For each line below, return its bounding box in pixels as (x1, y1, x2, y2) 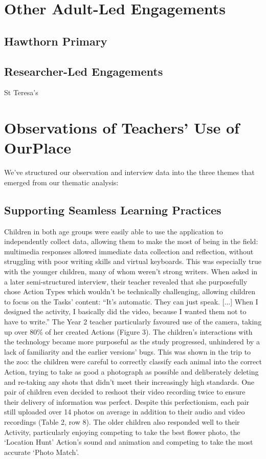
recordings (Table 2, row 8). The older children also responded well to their (4, 416, 240, 427)
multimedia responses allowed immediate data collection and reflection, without (4, 246, 254, 256)
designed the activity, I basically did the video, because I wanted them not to (4, 306, 247, 317)
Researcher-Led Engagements (4, 63, 163, 79)
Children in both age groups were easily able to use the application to (4, 226, 223, 236)
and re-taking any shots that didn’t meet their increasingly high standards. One (4, 376, 255, 387)
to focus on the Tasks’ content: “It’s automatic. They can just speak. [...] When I (4, 296, 258, 307)
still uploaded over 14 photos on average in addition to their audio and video (4, 406, 245, 417)
